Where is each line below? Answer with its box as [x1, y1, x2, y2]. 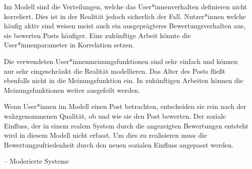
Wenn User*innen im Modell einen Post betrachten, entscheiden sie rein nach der [4, 101, 246, 111]
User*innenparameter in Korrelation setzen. [4, 40, 135, 50]
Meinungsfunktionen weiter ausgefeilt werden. [4, 84, 140, 95]
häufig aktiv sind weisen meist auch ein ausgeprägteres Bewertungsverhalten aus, [4, 21, 246, 31]
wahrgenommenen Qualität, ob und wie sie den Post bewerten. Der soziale [4, 110, 226, 121]
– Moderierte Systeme [4, 156, 69, 166]
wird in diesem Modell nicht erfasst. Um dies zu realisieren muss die [4, 130, 207, 140]
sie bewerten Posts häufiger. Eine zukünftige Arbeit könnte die [4, 30, 191, 40]
